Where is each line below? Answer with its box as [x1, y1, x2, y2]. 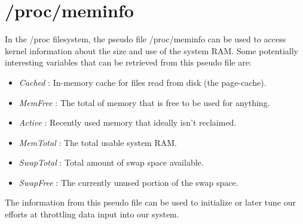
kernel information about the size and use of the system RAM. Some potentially [5, 44, 298, 57]
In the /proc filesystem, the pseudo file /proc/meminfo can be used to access [5, 33, 286, 45]
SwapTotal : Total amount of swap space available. [19, 156, 204, 169]
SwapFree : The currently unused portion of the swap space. [19, 176, 238, 188]
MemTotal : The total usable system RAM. [19, 136, 177, 148]
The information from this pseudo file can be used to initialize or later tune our [5, 196, 296, 209]
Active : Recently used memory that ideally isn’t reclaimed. [19, 116, 237, 129]
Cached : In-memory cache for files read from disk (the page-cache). [19, 76, 267, 88]
